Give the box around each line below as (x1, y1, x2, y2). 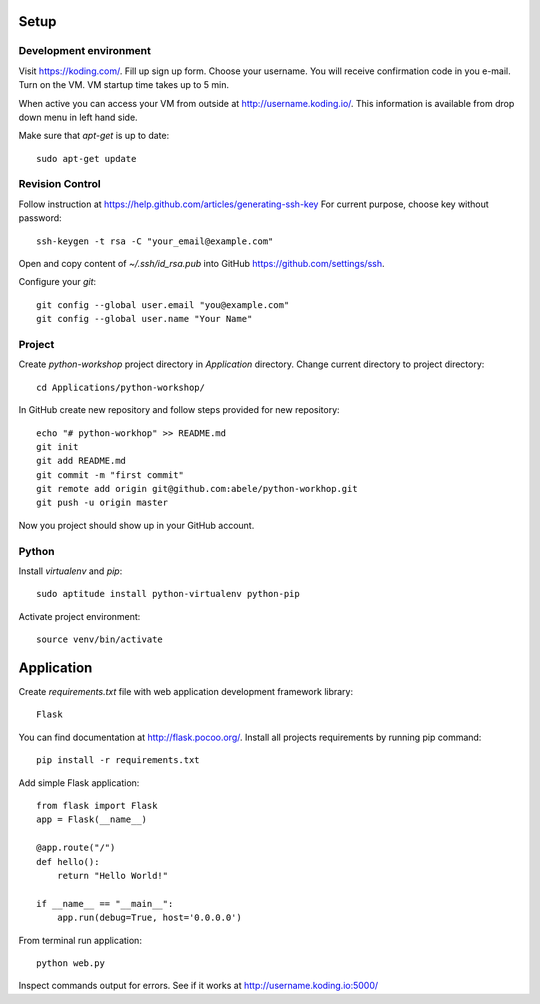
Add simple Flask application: (18, 776, 140, 789)
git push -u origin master (36, 497, 169, 509)
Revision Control (18, 177, 101, 191)
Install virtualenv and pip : (18, 565, 123, 577)
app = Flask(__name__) (36, 814, 148, 825)
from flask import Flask (36, 800, 158, 812)
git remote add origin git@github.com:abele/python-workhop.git (36, 483, 359, 495)
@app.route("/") (36, 842, 116, 854)
